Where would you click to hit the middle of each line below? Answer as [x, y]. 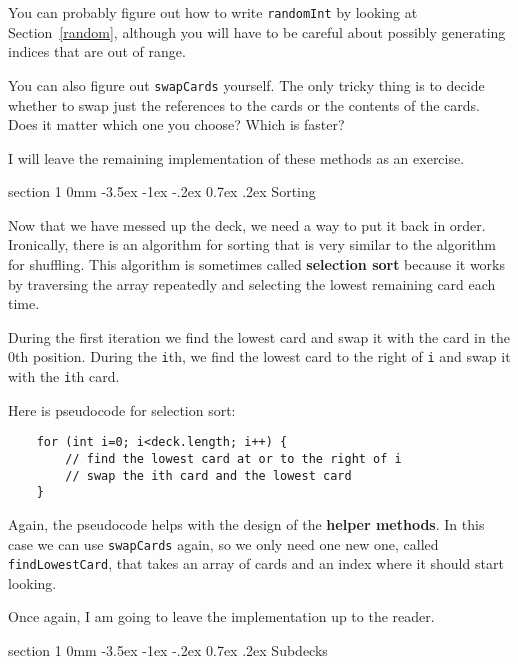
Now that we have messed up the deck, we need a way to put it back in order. [247, 224]
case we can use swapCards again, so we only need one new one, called [223, 543]
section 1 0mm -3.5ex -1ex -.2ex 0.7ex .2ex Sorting [162, 191]
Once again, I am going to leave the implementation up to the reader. [221, 616]
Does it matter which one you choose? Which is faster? [176, 124]
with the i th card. [64, 376]
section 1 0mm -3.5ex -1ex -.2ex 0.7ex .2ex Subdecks [168, 650]
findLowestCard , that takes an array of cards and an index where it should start [256, 563]
